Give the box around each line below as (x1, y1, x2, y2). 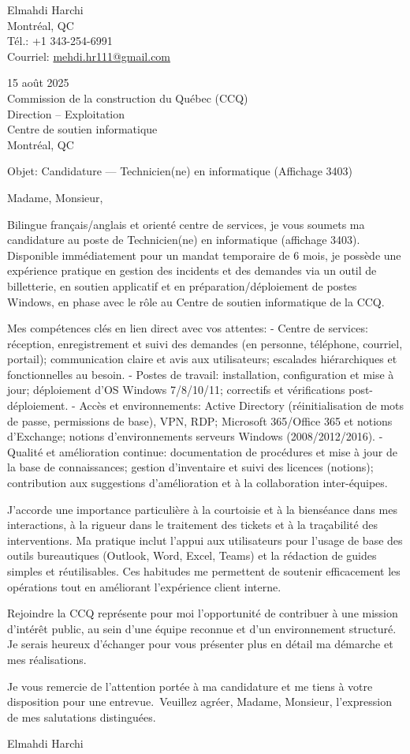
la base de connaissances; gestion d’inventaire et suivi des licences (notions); (7, 459, 374, 475)
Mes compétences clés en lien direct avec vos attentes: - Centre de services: (7, 320, 368, 336)
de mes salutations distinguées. (7, 708, 156, 725)
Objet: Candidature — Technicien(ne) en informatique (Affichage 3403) (7, 163, 352, 179)
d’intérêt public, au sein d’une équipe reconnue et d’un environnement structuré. (7, 620, 397, 636)
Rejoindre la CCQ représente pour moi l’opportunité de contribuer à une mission (7, 605, 398, 621)
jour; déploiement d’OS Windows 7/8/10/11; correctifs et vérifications (7, 381, 345, 398)
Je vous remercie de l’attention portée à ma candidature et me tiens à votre (7, 677, 373, 694)
